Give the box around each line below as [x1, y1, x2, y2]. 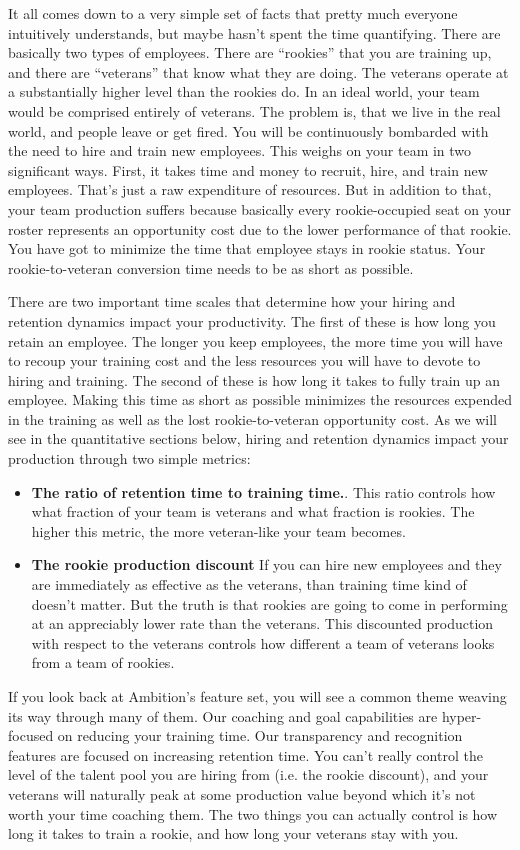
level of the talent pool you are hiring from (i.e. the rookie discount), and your [8, 764, 489, 785]
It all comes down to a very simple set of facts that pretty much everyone [8, 3, 458, 23]
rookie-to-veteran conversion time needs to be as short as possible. [8, 257, 414, 278]
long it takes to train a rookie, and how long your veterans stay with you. [8, 823, 459, 844]
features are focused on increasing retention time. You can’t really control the [8, 744, 483, 765]
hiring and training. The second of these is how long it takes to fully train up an [8, 369, 501, 390]
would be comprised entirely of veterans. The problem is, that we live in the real [8, 100, 501, 121]
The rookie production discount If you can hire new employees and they [31, 554, 502, 575]
